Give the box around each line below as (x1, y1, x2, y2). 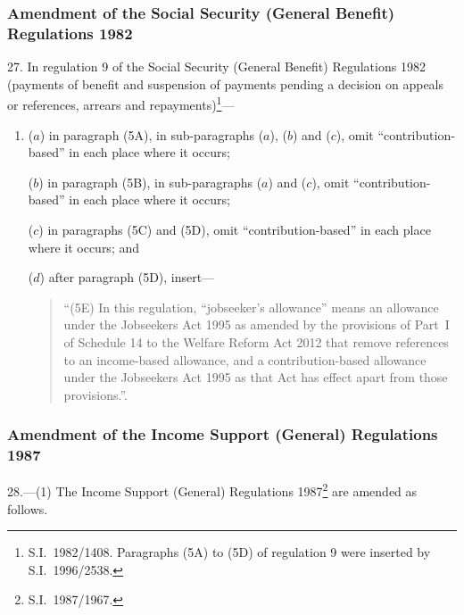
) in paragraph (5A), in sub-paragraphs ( (39, 125, 264, 144)
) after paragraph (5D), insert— (39, 268, 215, 287)
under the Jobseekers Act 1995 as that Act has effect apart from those (63, 368, 448, 386)
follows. (7, 499, 48, 518)
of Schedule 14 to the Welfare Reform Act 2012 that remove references (63, 332, 449, 351)
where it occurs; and (28, 237, 140, 256)
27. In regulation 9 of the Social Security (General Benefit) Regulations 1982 (7, 57, 426, 76)
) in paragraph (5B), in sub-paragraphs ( (38, 172, 262, 191)
